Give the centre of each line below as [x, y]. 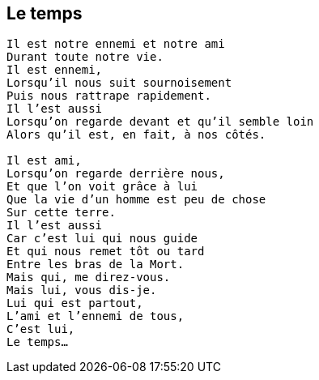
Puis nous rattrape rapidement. [109, 96]
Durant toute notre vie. [85, 57]
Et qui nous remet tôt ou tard [106, 252]
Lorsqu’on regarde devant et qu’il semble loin [160, 122]
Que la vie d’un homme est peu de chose [136, 200]
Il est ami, [44, 161]
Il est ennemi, [55, 70]
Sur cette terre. [61, 213]
